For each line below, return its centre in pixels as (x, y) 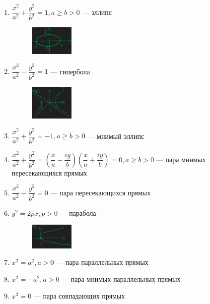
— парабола (78, 213)
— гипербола (70, 71)
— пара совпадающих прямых (79, 295)
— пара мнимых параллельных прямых (121, 279)
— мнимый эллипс (116, 136)
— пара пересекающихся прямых (101, 192)
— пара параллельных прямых (102, 262)
